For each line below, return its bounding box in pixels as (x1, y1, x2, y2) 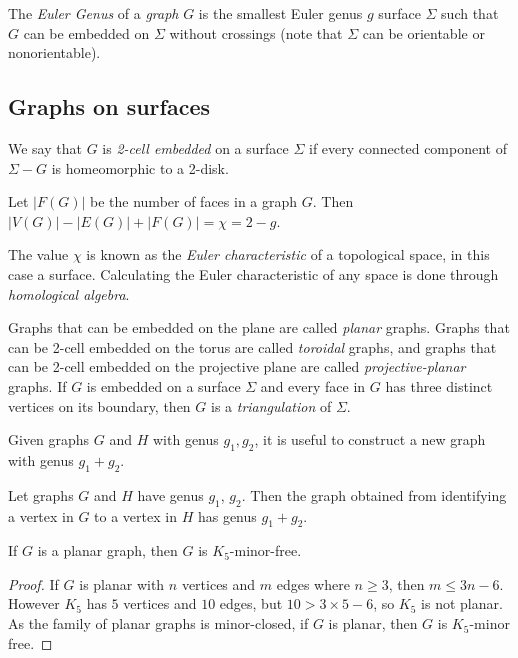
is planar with (79, 573, 165, 594)
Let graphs (8, 484, 74, 505)
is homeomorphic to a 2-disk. (51, 157, 229, 178)
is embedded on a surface (86, 375, 241, 396)
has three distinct (385, 375, 493, 396)
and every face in (260, 375, 366, 396)
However (8, 593, 60, 614)
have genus (137, 484, 204, 505)
